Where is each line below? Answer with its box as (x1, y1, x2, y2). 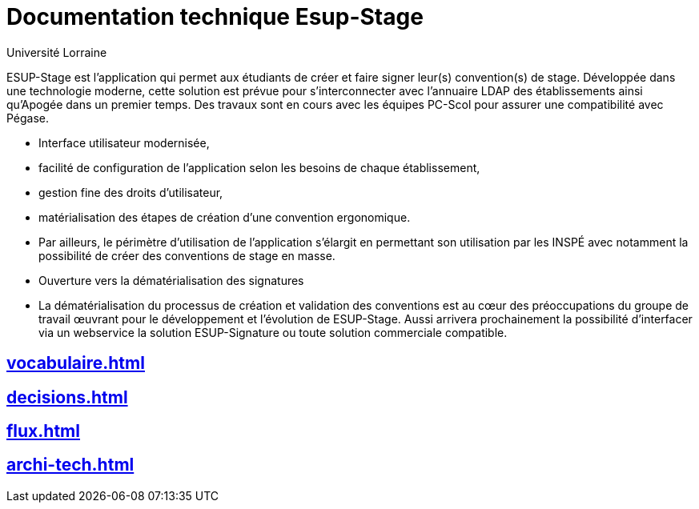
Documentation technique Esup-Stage (6, 3, 424, 30)
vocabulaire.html (6, 353, 145, 374)
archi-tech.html (6, 455, 135, 475)
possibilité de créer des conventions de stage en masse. (38, 248, 335, 263)
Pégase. (6, 110, 50, 125)
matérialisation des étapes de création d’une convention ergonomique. (38, 210, 411, 224)
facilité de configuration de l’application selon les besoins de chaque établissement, (38, 160, 480, 174)
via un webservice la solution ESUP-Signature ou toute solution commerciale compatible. (38, 325, 508, 339)
